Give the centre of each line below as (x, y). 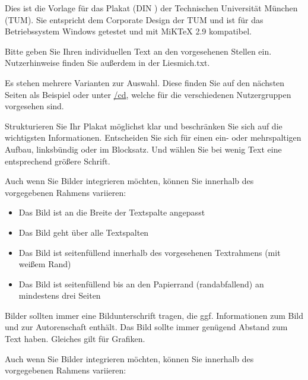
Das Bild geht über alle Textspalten (84, 232)
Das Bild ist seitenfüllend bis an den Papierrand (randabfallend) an (141, 284)
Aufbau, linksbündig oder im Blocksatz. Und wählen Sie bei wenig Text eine (143, 149)
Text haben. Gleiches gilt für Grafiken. (75, 339)
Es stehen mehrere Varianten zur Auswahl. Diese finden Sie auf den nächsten (145, 82)
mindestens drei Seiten (60, 295)
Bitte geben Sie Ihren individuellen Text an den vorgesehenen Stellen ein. (138, 51)
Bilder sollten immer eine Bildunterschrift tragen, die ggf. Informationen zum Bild (154, 315)
